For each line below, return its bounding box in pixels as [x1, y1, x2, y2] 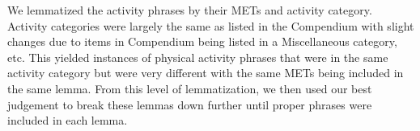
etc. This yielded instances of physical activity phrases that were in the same [7, 48, 388, 65]
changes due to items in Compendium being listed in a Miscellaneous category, [7, 33, 397, 50]
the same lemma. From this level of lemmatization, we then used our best [7, 80, 372, 96]
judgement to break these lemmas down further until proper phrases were [7, 96, 372, 113]
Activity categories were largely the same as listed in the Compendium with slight [7, 17, 414, 34]
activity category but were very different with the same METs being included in [7, 64, 404, 81]
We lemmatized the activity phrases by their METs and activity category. [7, 2, 372, 18]
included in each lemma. [7, 112, 128, 129]
